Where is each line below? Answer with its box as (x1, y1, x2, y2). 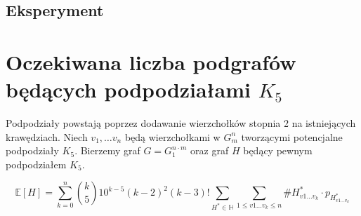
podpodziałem (6, 156, 67, 171)
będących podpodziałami (6, 75, 251, 104)
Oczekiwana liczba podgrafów (6, 47, 296, 76)
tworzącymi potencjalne (241, 129, 343, 144)
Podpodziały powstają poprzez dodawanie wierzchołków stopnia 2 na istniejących (6, 116, 356, 130)
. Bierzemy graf (74, 143, 140, 158)
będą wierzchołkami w (124, 129, 221, 144)
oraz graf (190, 143, 229, 158)
